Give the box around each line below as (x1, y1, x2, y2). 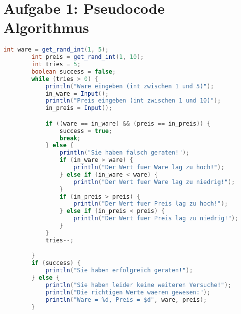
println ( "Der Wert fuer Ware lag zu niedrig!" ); (73, 178, 235, 185)
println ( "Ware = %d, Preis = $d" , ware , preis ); (45, 296, 207, 303)
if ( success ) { (31, 260, 81, 267)
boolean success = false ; (31, 68, 116, 75)
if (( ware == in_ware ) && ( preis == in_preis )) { (45, 120, 211, 127)
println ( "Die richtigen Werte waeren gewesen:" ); (45, 288, 211, 296)
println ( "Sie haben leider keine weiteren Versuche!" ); (45, 281, 232, 288)
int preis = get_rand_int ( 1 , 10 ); (31, 53, 144, 61)
